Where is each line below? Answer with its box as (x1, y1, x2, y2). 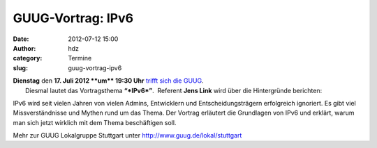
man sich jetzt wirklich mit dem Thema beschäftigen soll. (13, 118, 177, 126)
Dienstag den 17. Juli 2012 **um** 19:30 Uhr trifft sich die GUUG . (13, 76, 204, 85)
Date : (13, 35, 29, 43)
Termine (68, 54, 92, 63)
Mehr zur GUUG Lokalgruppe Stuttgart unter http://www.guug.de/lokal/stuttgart (13, 131, 242, 140)
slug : (13, 63, 28, 72)
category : (13, 54, 43, 63)
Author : (13, 44, 36, 52)
